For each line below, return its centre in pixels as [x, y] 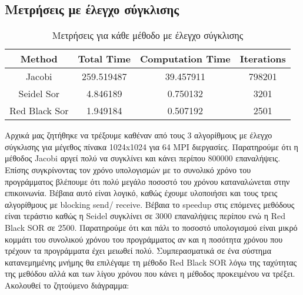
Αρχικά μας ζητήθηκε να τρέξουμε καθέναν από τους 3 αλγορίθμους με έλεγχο [139, 135]
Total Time [104, 59]
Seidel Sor [39, 94]
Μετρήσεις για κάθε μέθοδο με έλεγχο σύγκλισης [148, 35]
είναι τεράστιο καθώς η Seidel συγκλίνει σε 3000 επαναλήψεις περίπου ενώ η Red [145, 216]
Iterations [263, 59]
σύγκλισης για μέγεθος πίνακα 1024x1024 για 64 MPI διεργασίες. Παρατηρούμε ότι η [151, 146]
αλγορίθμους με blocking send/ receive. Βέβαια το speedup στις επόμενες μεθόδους [150, 204]
